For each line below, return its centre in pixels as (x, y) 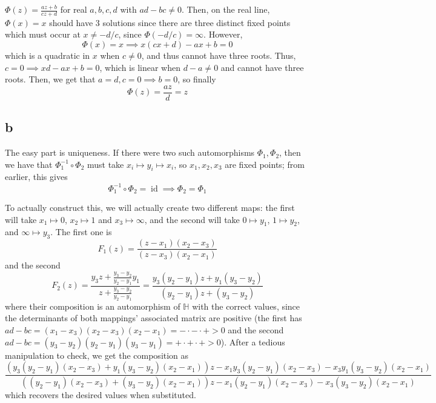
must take (105, 164)
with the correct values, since (246, 306)
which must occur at (43, 34)
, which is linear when (140, 67)
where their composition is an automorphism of (93, 306)
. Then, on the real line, (226, 9)
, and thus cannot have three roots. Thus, (219, 55)
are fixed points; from (265, 164)
